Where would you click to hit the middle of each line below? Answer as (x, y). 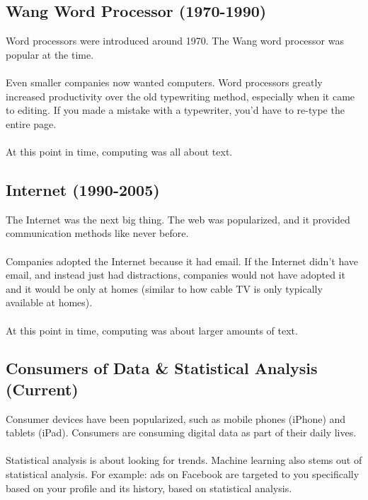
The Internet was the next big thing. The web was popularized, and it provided (178, 219)
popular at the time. (50, 54)
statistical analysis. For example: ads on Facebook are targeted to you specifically (183, 474)
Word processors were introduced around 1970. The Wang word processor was (175, 41)
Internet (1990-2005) (83, 189)
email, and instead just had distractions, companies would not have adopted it (176, 275)
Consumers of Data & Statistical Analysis (162, 368)
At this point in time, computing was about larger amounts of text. (152, 330)
